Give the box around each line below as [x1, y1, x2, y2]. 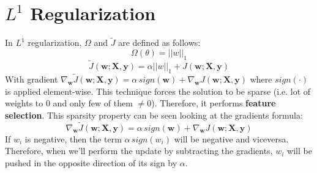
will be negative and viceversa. [174, 132, 289, 145]
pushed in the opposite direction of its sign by [5, 156, 177, 169]
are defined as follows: [118, 36, 201, 49]
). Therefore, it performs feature [151, 97, 276, 109]
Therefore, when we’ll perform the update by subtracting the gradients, [5, 144, 273, 157]
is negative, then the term [24, 132, 122, 145]
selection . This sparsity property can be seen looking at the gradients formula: [5, 108, 303, 121]
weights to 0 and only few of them [5, 97, 133, 109]
